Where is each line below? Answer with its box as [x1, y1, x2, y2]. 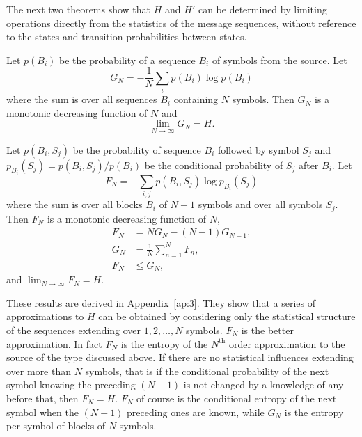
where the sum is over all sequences [6, 92, 157, 106]
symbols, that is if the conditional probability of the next [85, 363, 329, 378]
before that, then [6, 390, 79, 405]
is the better [241, 323, 294, 337]
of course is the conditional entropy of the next [136, 390, 337, 405]
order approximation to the [228, 336, 345, 351]
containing [173, 92, 219, 106]
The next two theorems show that [6, 2, 151, 16]
